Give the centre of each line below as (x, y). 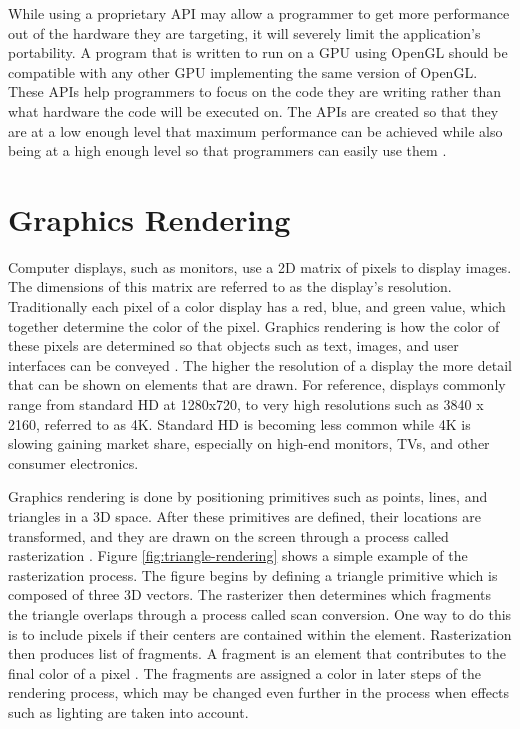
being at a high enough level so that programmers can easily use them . (227, 150)
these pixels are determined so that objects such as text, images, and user (233, 345)
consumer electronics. (73, 462)
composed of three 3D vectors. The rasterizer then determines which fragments (250, 594)
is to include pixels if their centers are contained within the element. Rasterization (260, 633)
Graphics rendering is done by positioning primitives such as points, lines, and (248, 496)
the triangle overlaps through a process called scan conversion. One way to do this (260, 613)
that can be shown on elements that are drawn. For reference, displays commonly (257, 384)
